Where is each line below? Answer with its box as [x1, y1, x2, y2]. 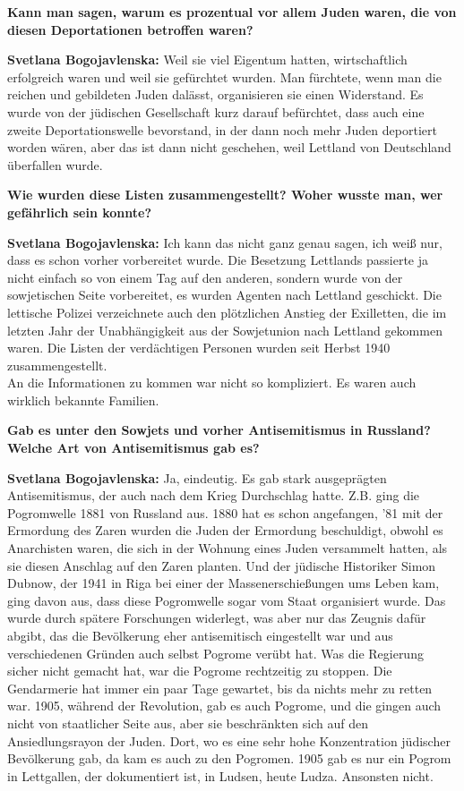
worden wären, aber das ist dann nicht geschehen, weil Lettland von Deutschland [7, 138, 451, 157]
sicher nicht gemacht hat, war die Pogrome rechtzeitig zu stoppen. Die [7, 661, 392, 680]
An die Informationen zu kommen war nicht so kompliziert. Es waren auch [7, 373, 417, 392]
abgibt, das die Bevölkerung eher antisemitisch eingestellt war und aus [7, 626, 393, 644]
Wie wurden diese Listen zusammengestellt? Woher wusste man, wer [7, 185, 443, 204]
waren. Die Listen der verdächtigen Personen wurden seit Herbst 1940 [7, 338, 391, 357]
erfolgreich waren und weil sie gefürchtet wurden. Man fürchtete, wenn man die [7, 67, 442, 86]
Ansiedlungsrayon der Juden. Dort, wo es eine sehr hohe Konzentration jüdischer [7, 731, 451, 750]
